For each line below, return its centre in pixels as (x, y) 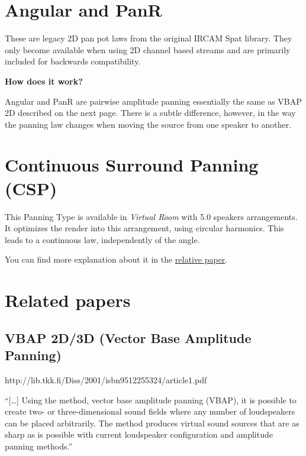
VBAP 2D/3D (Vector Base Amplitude (128, 337)
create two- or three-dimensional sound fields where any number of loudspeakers (150, 411)
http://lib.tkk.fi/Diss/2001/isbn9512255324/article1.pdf (106, 379)
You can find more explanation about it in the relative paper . (116, 259)
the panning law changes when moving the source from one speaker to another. (148, 124)
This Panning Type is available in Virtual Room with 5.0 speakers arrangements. (151, 216)
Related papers (68, 300)
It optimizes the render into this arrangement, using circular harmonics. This (144, 228)
